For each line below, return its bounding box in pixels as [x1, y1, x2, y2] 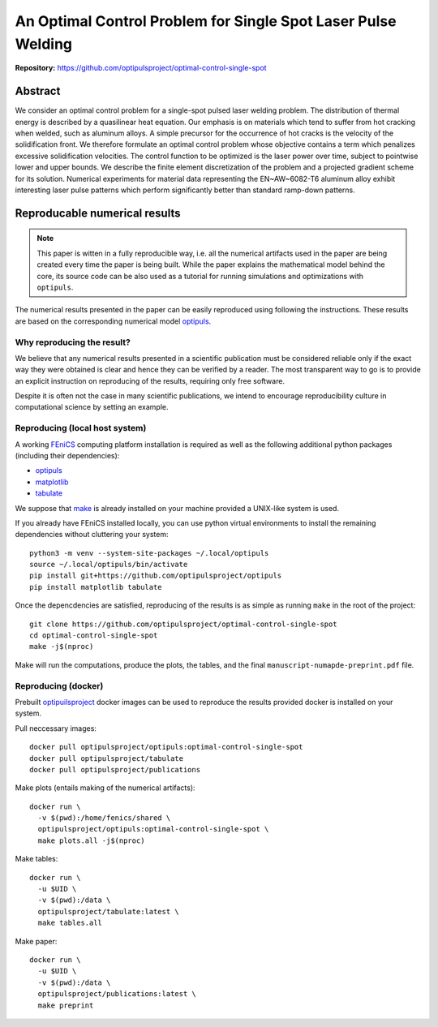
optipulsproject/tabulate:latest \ [37, 907, 180, 916]
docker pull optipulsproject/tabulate [29, 754, 184, 763]
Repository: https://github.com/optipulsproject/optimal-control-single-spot [15, 63, 267, 73]
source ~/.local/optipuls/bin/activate [29, 560, 188, 569]
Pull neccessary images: [15, 723, 97, 733]
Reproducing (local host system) [15, 423, 147, 434]
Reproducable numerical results [15, 206, 181, 220]
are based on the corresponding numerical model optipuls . [15, 316, 212, 326]
